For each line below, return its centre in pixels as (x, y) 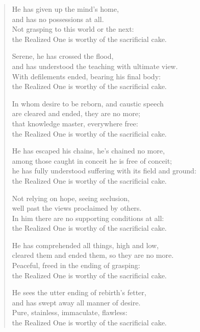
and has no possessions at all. (58, 19)
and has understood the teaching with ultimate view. (95, 66)
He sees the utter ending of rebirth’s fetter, (79, 292)
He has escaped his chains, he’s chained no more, (88, 151)
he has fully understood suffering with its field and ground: (104, 171)
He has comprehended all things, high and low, (85, 245)
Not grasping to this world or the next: (73, 29)
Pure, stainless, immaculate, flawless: (70, 312)
